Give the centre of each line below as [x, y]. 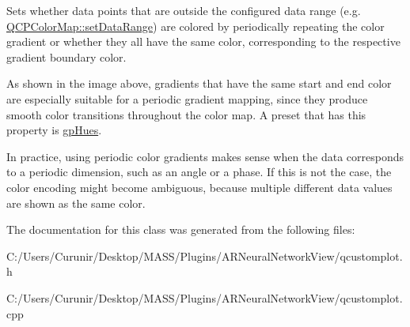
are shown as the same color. [76, 203]
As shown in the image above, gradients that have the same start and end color [199, 83]
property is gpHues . [54, 130]
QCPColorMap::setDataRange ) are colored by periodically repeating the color [196, 26]
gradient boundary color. [66, 56]
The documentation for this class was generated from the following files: [181, 229]
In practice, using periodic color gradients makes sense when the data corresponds [205, 156]
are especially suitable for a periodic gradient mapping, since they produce [187, 98]
